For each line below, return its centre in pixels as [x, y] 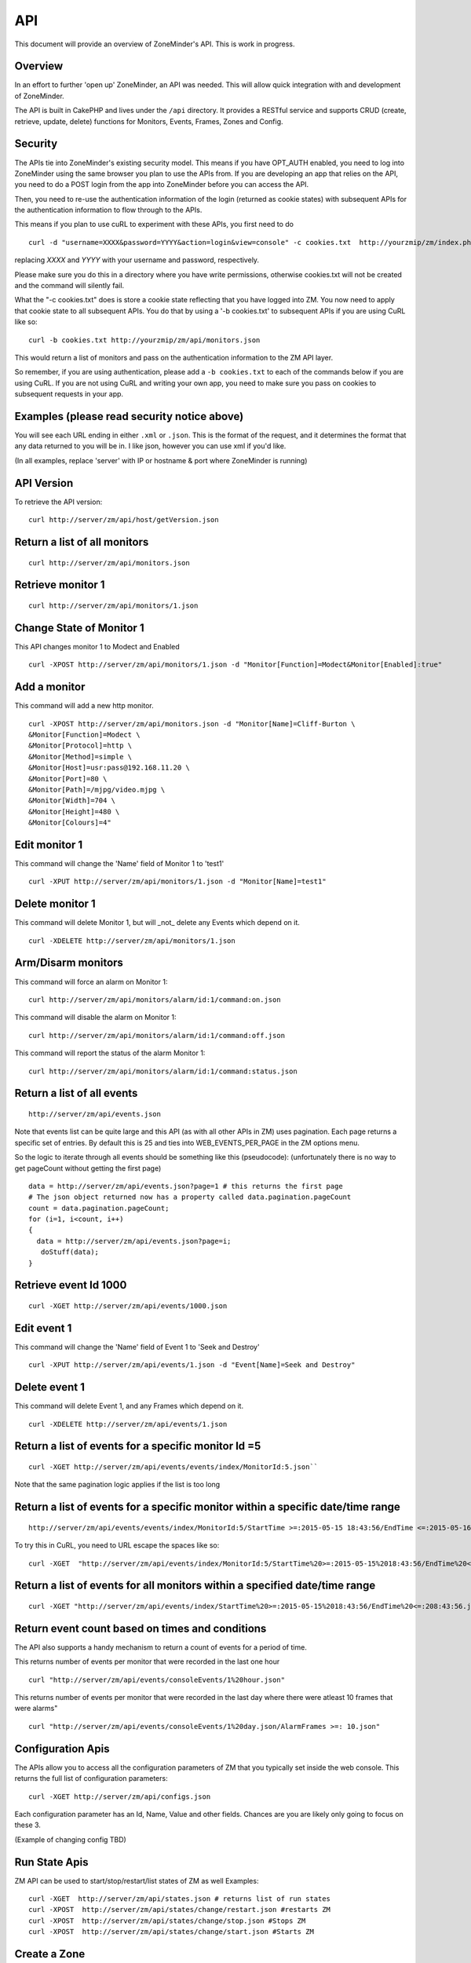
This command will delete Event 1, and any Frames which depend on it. [129, 1406]
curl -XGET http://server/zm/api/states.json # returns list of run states [180, 1899]
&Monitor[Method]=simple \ [80, 757]
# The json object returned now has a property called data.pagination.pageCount [190, 1197]
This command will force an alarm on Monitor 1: [91, 981]
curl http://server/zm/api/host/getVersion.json [124, 520]
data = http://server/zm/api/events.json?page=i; [134, 1241]
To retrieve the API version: [58, 502]
